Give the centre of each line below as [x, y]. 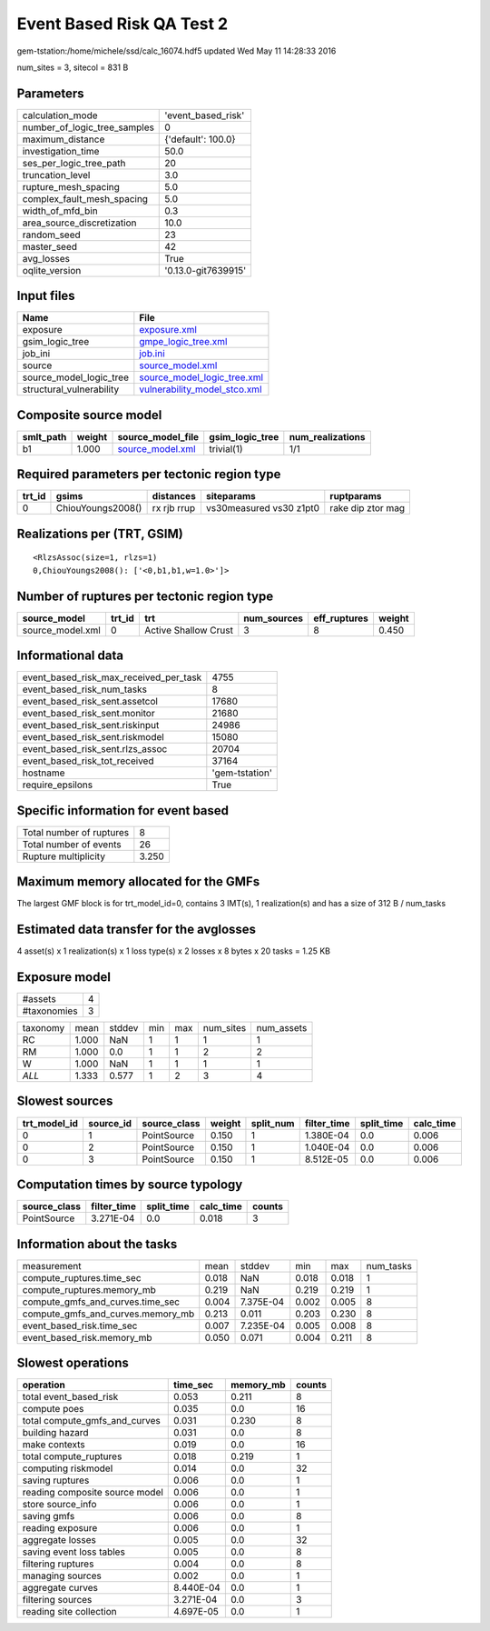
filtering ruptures [58, 1564]
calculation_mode [60, 115]
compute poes [53, 1409]
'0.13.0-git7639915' [206, 270]
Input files [46, 296]
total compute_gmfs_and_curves [91, 1421]
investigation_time [61, 151]
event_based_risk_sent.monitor [88, 714]
